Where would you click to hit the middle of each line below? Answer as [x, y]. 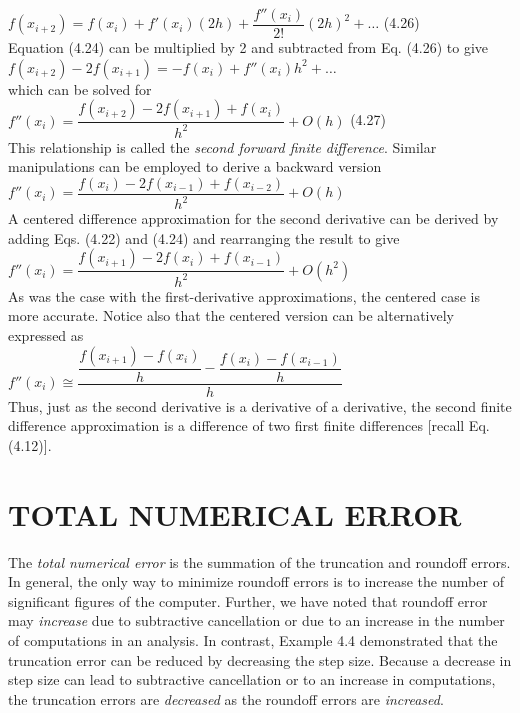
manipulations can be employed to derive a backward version [195, 166]
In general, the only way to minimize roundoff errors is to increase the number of [256, 581]
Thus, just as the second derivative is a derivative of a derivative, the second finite [260, 405]
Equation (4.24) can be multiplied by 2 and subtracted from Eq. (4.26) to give [248, 47]
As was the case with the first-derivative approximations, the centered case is [244, 295]
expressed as [46, 334]
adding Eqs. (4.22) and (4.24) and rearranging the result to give [204, 237]
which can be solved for [80, 88]
